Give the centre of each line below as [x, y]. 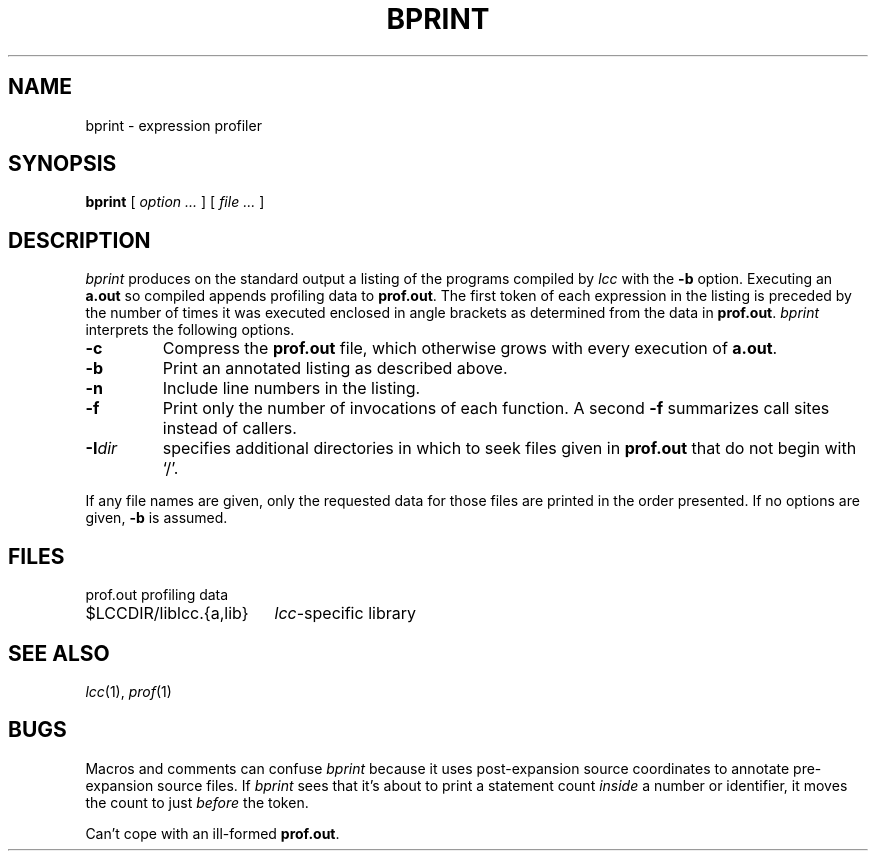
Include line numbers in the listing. [291, 388]
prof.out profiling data [157, 595]
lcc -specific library [345, 613]
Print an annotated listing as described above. [335, 368]
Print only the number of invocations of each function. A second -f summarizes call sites [496, 408]
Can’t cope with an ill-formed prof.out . [212, 833]
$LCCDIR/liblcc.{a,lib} [167, 613]
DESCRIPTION [79, 240]
